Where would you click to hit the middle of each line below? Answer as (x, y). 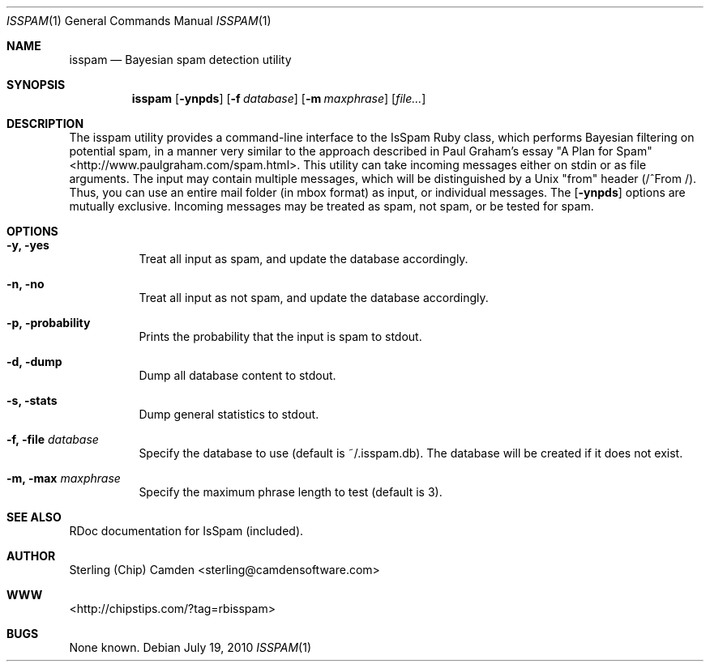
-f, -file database (53, 439)
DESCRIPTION (45, 123)
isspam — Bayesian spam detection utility (180, 60)
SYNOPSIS (36, 85)
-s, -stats (32, 400)
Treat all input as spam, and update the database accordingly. (304, 259)
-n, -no (26, 284)
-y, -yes (28, 245)
